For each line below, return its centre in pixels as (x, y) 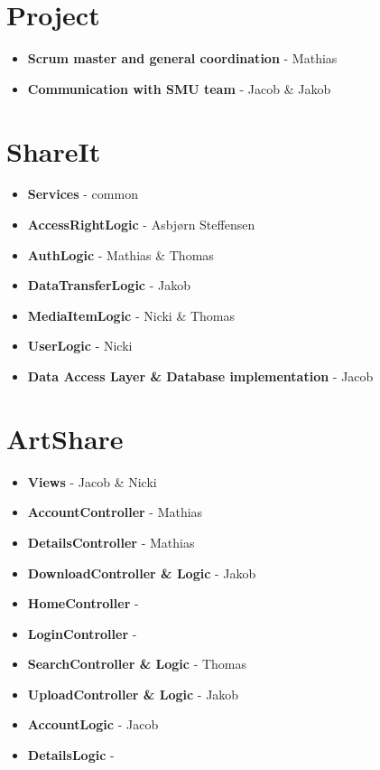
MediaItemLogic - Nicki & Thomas (131, 315)
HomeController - (83, 603)
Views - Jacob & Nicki (92, 481)
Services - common (83, 194)
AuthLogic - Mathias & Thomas (120, 254)
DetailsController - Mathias (111, 542)
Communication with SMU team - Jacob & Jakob (179, 88)
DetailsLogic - (71, 755)
